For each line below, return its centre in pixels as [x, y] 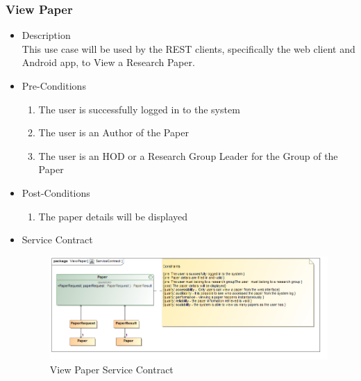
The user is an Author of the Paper [114, 132]
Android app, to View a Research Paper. [108, 62]
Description [46, 35]
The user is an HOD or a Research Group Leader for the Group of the [188, 155]
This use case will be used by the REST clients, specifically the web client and [188, 48]
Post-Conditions [56, 192]
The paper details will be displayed [113, 216]
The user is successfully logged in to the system [139, 109]
